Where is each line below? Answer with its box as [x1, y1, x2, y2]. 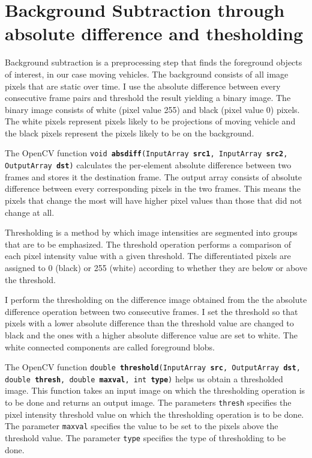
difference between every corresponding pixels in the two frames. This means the [5, 182, 301, 195]
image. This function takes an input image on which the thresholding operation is [5, 384, 305, 397]
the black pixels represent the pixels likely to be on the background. [5, 126, 254, 139]
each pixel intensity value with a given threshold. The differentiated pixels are [5, 249, 291, 262]
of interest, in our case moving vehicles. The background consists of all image [5, 67, 289, 80]
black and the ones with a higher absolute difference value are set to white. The [5, 328, 298, 341]
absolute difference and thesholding [5, 21, 304, 46]
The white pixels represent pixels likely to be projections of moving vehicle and [5, 115, 296, 127]
